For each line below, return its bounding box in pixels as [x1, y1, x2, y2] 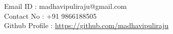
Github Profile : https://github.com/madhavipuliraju [4, 20, 169, 31]
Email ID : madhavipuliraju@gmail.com [4, 1, 127, 11]
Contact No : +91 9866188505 [4, 10, 97, 21]
